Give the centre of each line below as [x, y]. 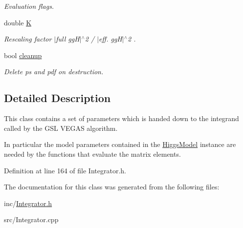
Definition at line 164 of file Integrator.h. [65, 170]
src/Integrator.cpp [31, 219]
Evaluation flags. [29, 6]
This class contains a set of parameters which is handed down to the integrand [121, 118]
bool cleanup [23, 55]
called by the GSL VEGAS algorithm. [61, 128]
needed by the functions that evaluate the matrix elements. [92, 154]
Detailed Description [57, 98]
